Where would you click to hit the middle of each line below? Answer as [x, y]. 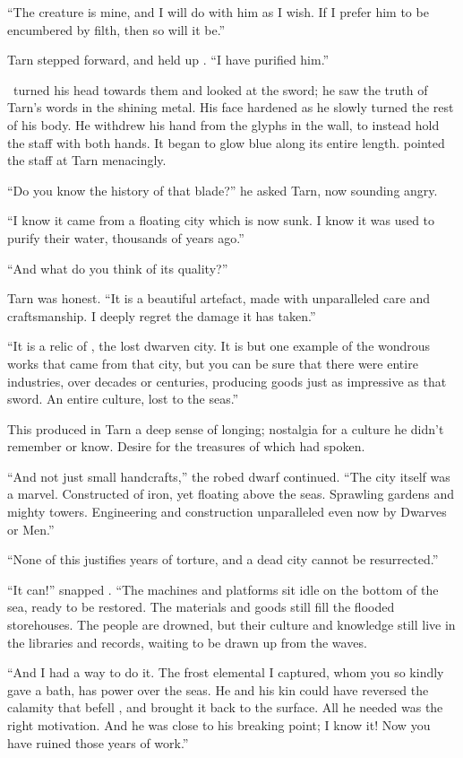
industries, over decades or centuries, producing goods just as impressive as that [227, 381]
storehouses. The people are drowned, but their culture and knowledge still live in [231, 625]
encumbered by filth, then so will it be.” [116, 29]
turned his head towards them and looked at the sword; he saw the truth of [220, 89]
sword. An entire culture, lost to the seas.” [123, 399]
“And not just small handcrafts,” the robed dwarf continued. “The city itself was [229, 476]
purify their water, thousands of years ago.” [126, 237]
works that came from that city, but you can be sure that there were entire [213, 363]
